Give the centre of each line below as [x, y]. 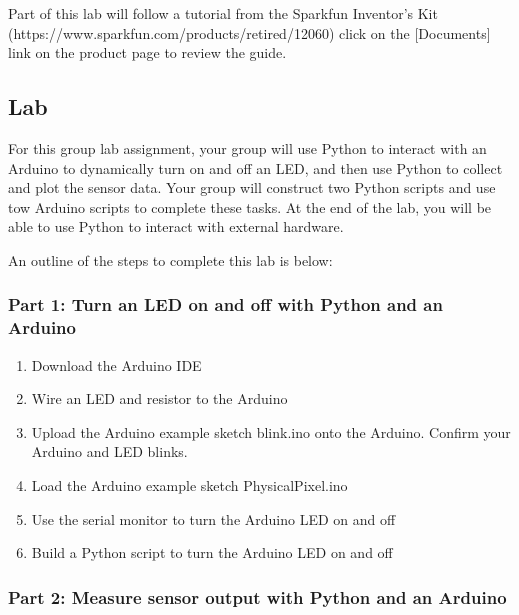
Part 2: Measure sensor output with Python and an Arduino [257, 596]
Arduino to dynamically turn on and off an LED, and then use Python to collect [255, 167]
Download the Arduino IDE [116, 364]
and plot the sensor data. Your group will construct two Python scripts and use [252, 187]
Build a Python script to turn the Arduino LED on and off [212, 552]
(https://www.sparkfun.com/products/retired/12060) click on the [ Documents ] [249, 32]
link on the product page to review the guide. [147, 52]
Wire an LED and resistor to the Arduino [159, 398]
